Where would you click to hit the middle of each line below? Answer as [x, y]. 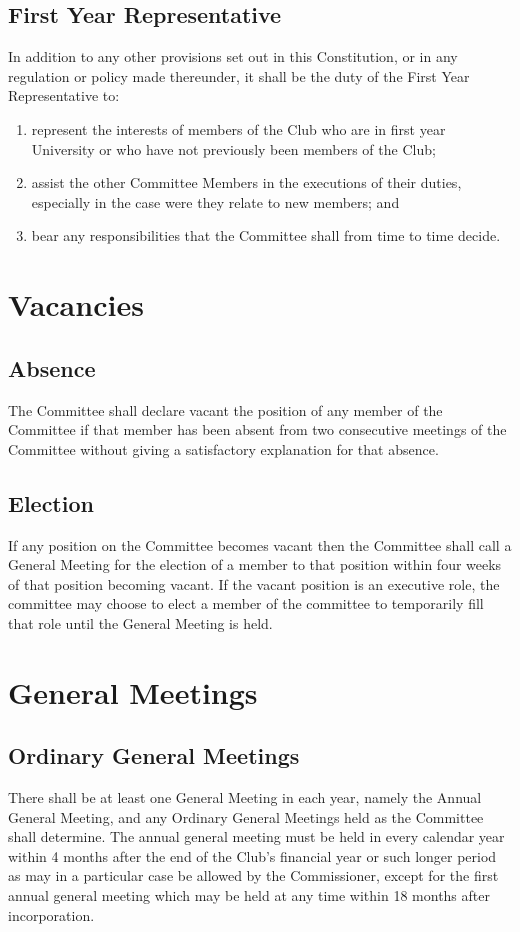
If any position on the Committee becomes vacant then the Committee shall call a [260, 544]
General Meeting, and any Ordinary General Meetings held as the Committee [246, 816]
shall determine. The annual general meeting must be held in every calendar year [256, 836]
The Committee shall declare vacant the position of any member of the [225, 409]
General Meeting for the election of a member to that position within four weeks [255, 564]
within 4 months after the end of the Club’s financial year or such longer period [252, 855]
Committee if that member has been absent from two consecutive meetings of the [257, 429]
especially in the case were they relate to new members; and [215, 201]
